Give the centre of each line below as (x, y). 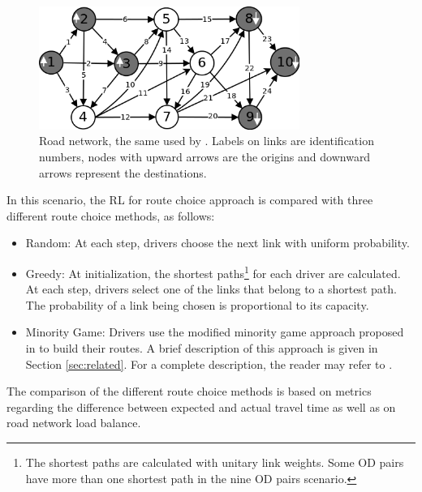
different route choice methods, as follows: (111, 215)
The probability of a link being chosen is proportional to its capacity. (197, 304)
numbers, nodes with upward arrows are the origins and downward (205, 156)
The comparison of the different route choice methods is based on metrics (189, 391)
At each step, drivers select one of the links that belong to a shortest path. (211, 289)
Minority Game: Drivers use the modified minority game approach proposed (215, 332)
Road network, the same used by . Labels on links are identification (207, 141)
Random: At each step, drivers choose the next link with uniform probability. (217, 243)
